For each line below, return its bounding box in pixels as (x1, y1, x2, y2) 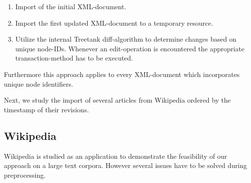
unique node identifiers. (4, 78, 73, 89)
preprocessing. (4, 169, 46, 180)
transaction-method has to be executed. (15, 53, 133, 63)
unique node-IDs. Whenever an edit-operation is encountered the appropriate (15, 43, 245, 53)
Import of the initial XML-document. (15, 1, 126, 11)
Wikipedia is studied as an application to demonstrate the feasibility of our (4, 151, 227, 161)
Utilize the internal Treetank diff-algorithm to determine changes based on (15, 34, 236, 44)
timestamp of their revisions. (4, 104, 89, 114)
